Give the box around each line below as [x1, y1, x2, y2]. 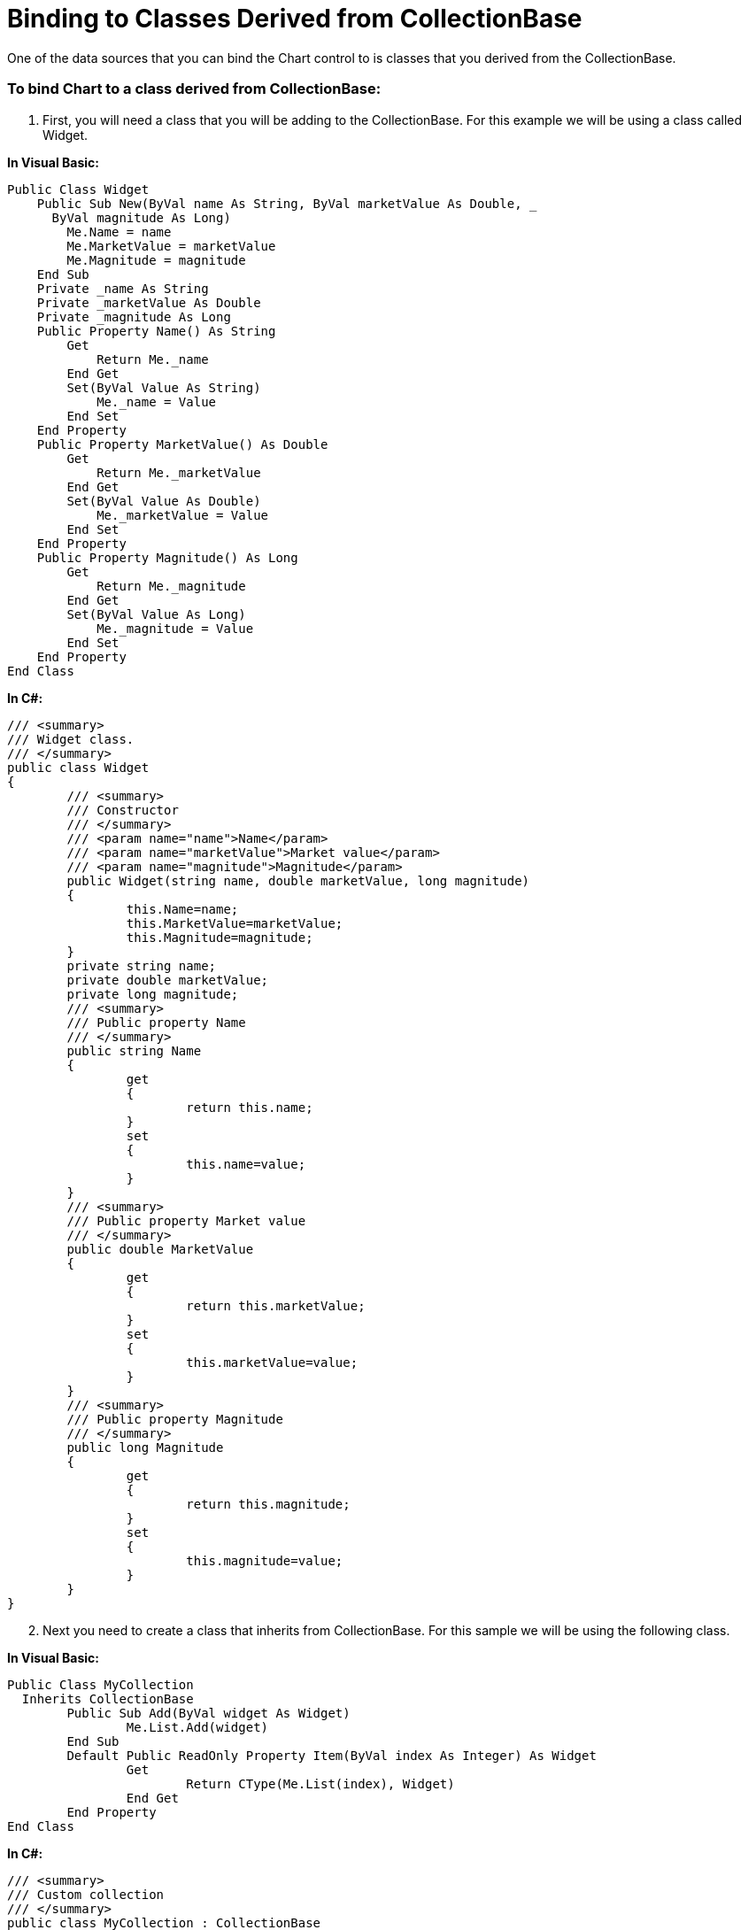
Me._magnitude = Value [96, 621, 254, 636]
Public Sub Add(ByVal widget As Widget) [66, 1705, 351, 1720]
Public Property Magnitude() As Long [36, 550, 298, 565]
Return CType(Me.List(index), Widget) [186, 1776, 455, 1791]
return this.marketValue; [186, 1298, 366, 1313]
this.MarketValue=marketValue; [126, 915, 343, 930]
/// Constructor [66, 802, 179, 817]
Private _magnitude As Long [36, 309, 231, 324]
